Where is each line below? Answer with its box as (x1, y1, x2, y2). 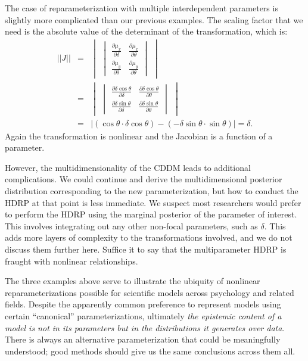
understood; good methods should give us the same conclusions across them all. (5, 344, 295, 357)
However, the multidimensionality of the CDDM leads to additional (5, 161, 251, 173)
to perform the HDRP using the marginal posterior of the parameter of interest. (5, 208, 297, 220)
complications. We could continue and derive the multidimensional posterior (5, 173, 282, 185)
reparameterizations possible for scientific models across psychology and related (5, 286, 294, 298)
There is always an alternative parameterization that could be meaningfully (5, 333, 281, 346)
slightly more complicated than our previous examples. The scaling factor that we (5, 13, 303, 26)
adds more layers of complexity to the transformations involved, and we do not (5, 231, 293, 244)
